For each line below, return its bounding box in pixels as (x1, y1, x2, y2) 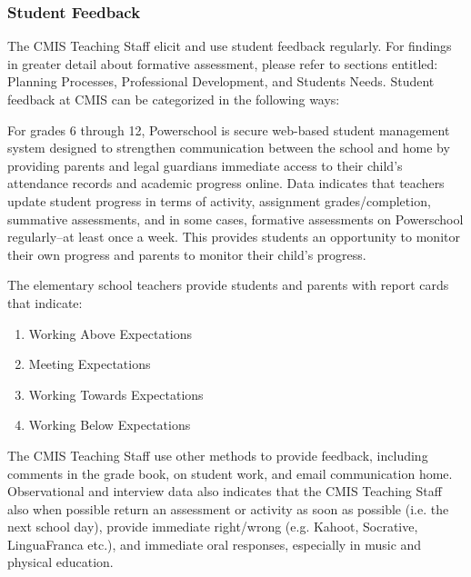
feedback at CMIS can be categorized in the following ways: (7, 90, 340, 108)
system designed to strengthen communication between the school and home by (7, 138, 450, 157)
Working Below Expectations (28, 415, 191, 434)
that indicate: (7, 293, 83, 312)
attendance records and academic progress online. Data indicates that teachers (7, 174, 445, 193)
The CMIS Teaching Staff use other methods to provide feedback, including (7, 445, 428, 464)
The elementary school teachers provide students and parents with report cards (7, 275, 449, 294)
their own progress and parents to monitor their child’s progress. (7, 244, 366, 264)
